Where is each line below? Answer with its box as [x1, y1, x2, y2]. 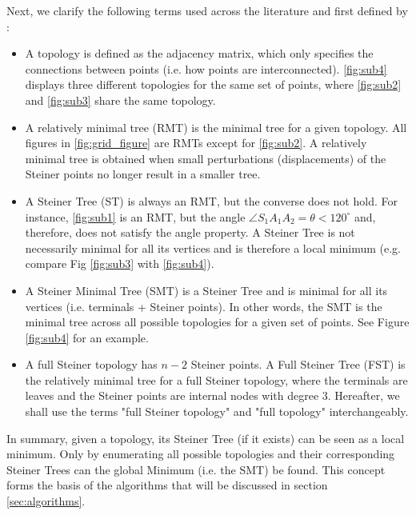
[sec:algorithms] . [6, 493, 86, 509]
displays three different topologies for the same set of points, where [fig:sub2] [25, 76, 402, 93]
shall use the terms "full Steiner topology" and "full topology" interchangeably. [25, 403, 409, 420]
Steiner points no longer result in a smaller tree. [25, 166, 261, 182]
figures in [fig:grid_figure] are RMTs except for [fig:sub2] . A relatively [25, 134, 367, 151]
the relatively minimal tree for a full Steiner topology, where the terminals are [25, 371, 408, 388]
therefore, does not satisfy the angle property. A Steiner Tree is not [25, 224, 355, 241]
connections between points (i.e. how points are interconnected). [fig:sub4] [25, 60, 387, 77]
